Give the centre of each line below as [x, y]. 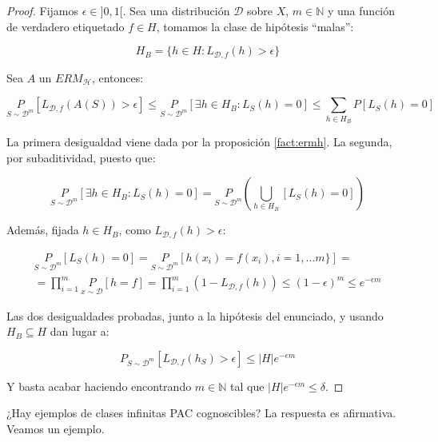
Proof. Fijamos [43, 10]
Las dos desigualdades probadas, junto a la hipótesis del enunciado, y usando [195, 315]
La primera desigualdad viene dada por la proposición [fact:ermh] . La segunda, [199, 141]
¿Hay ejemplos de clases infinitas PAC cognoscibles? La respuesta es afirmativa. [201, 413]
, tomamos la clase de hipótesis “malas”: [255, 26]
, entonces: [117, 77]
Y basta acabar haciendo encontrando [99, 386]
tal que [247, 386]
